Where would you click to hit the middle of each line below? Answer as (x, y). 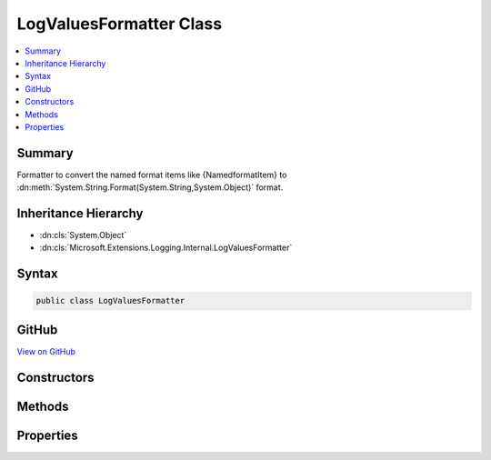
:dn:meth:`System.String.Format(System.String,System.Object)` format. (150, 187)
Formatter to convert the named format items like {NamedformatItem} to (152, 175)
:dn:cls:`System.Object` (83, 235)
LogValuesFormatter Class (120, 24)
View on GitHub (46, 351)
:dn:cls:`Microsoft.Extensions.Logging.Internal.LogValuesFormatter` (166, 248)
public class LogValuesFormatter (110, 301)
